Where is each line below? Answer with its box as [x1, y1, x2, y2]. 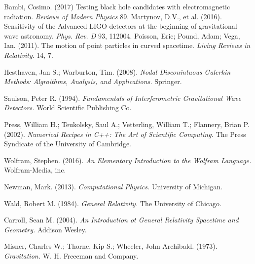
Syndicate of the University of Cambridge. [4, 138, 132, 149]
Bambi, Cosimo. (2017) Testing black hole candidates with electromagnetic [4, 1, 230, 11]
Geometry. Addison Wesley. [4, 224, 87, 234]
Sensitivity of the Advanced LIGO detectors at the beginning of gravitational [4, 21, 237, 31]
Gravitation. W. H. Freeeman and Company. [4, 250, 139, 261]
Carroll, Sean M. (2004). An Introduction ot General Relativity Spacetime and [4, 215, 239, 225]
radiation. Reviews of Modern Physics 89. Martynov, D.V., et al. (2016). [4, 11, 222, 21]
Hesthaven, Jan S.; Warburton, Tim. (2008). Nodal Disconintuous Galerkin [4, 66, 231, 77]
